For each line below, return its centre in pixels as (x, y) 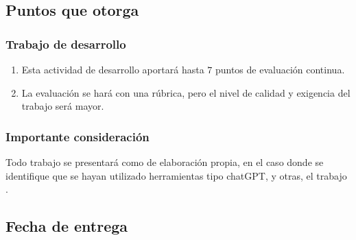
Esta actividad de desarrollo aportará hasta (113, 69)
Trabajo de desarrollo (66, 44)
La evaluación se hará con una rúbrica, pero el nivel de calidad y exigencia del (186, 92)
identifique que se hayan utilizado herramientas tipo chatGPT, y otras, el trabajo (176, 175)
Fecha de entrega (67, 226)
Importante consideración (78, 136)
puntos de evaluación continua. (280, 69)
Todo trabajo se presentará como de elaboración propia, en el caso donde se (165, 162)
